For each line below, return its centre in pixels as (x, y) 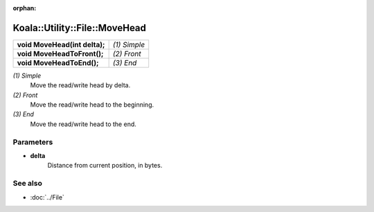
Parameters (33, 142)
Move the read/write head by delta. (80, 85)
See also (28, 184)
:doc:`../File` (47, 197)
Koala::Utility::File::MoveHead (80, 28)
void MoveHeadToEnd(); (58, 62)
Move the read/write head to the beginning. (92, 105)
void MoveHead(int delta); (61, 44)
